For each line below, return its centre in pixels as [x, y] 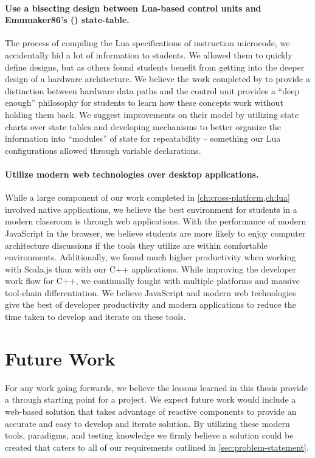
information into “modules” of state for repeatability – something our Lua [143, 138]
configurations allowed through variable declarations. [103, 150]
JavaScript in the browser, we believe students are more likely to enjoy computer [155, 233]
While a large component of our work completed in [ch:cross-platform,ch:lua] [147, 197]
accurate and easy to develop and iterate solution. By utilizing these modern [147, 423]
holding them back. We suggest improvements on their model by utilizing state [152, 114]
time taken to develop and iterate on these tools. [95, 317]
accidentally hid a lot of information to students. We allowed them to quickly [149, 54]
